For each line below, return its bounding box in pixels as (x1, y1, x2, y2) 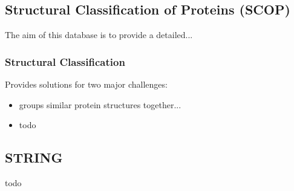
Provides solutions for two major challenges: (5, 78, 168, 91)
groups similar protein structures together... (19, 98, 181, 111)
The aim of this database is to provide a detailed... (5, 28, 193, 41)
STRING (5, 148, 63, 167)
